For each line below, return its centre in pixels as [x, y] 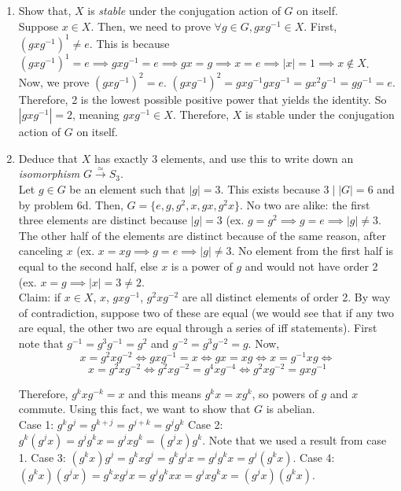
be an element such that [127, 189]
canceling [40, 251]
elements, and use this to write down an [257, 158]
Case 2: [206, 424]
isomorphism [49, 174]
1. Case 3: [42, 457]
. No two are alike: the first [305, 204]
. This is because [129, 43]
